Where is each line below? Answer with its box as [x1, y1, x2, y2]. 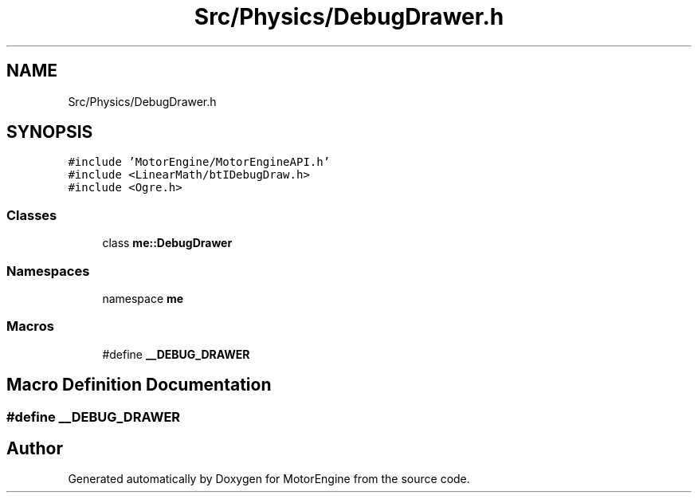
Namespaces [6, 262, 90, 279]
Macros [6, 318, 54, 335]
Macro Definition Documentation [6, 375, 272, 395]
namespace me [102, 291, 184, 305]
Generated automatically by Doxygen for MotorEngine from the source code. [68, 472, 470, 486]
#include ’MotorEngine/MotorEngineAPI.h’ [68, 155, 331, 169]
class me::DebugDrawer [102, 236, 233, 250]
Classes [6, 206, 57, 223]
